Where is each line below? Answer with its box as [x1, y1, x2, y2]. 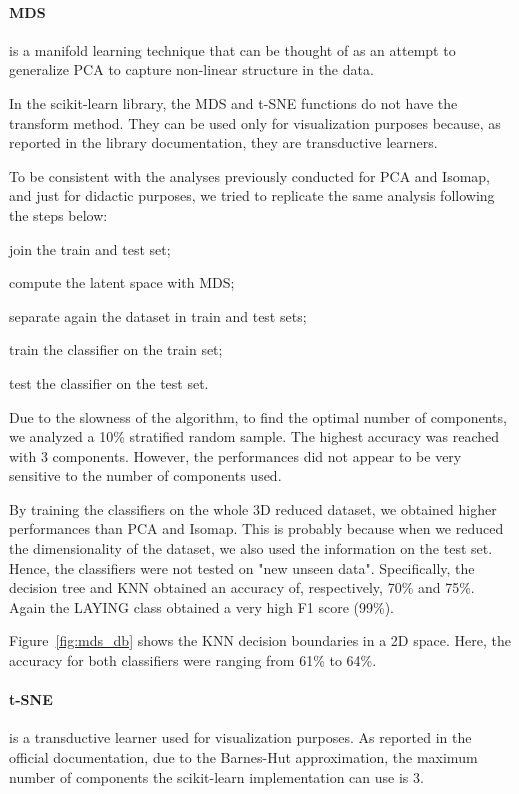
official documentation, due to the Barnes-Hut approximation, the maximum [9, 747, 478, 768]
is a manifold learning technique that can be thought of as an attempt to [9, 39, 456, 60]
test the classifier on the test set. [9, 372, 209, 393]
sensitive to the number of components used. [9, 465, 282, 486]
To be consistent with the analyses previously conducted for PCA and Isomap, [9, 165, 491, 186]
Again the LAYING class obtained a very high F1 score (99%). [9, 596, 394, 617]
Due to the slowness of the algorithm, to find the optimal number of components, [9, 406, 507, 427]
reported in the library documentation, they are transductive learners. [9, 132, 438, 153]
